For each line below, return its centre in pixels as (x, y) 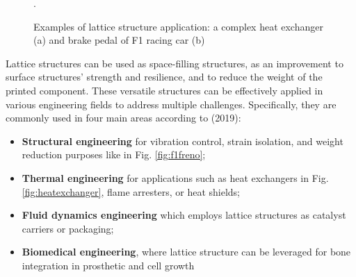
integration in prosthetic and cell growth (108, 265)
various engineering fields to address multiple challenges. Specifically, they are (171, 104)
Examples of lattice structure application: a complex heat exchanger (178, 26)
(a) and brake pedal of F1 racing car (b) (119, 40)
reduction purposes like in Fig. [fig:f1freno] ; (114, 154)
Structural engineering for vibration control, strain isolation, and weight (183, 141)
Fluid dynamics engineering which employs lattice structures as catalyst (184, 215)
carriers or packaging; (68, 228)
